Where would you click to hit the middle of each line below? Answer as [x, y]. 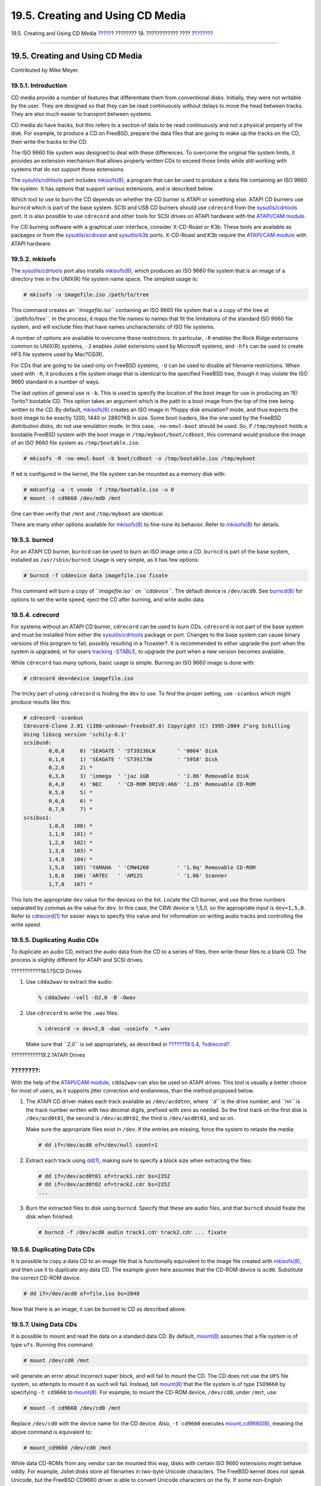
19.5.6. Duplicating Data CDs [53, 1249]
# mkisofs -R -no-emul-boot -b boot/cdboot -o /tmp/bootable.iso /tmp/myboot [139, 459]
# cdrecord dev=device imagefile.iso [78, 678]
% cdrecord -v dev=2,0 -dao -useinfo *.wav [104, 1029]
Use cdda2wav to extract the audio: [69, 982]
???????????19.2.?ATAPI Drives [48, 1055]
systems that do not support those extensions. [68, 169]
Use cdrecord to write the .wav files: [72, 1013]
